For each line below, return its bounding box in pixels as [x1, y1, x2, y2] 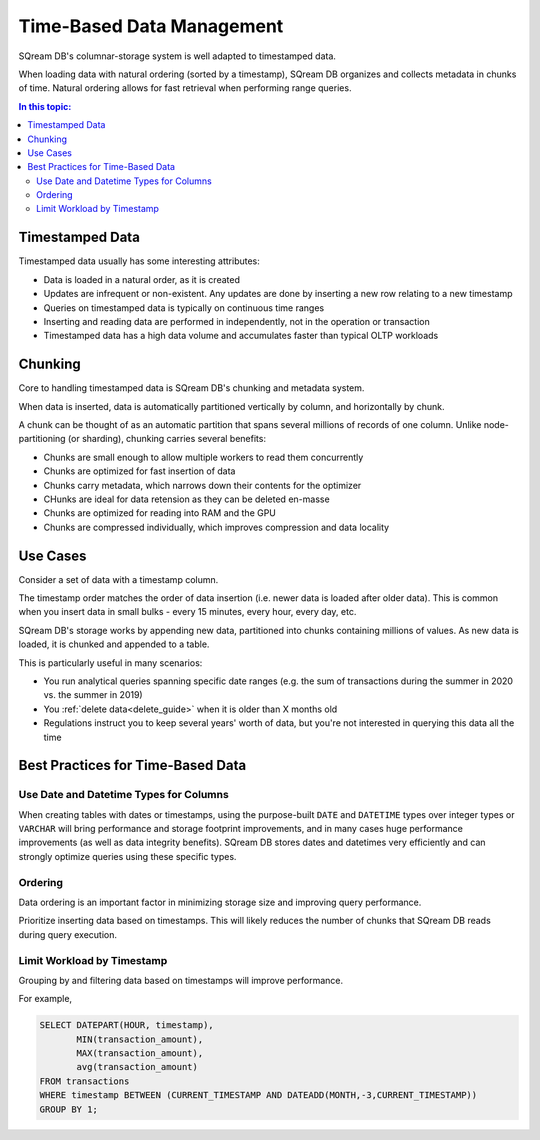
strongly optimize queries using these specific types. [18, 850, 237, 862]
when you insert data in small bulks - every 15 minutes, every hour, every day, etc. [18, 606, 357, 618]
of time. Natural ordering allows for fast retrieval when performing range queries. [18, 82, 352, 94]
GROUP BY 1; [39, 1103, 99, 1115]
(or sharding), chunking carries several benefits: [67, 433, 267, 445]
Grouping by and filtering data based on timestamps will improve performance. [18, 974, 344, 986]
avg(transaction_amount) [76, 1061, 199, 1073]
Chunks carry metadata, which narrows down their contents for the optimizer [43, 479, 362, 491]
